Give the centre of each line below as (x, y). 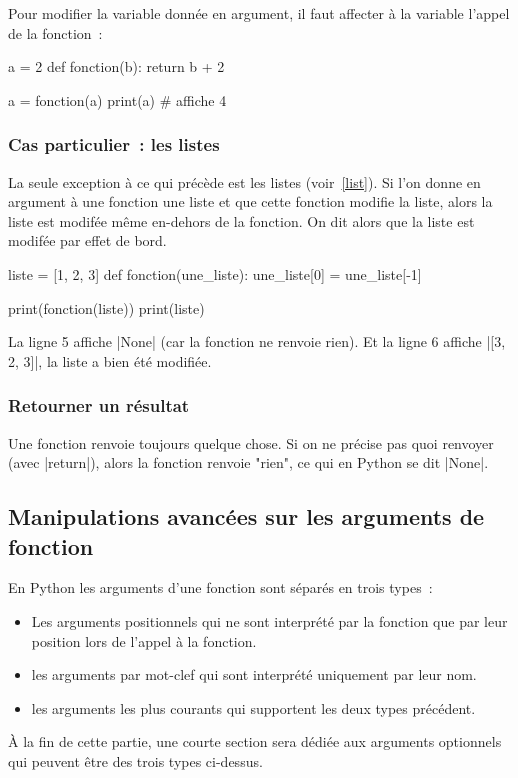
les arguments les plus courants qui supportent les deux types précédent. (253, 707)
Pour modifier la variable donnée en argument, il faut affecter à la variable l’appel (259, 13)
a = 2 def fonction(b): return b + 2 (116, 66)
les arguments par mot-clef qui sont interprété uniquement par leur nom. (254, 674)
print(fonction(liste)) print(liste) (106, 307)
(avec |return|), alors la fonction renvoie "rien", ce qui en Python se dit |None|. (248, 462)
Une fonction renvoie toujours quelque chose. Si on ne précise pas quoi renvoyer (251, 442)
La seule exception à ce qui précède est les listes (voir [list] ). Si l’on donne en (244, 181)
